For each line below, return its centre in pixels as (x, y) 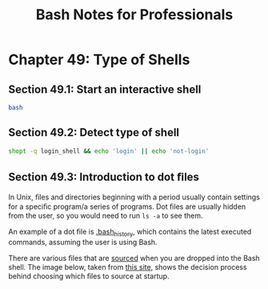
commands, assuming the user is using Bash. (83, 243)
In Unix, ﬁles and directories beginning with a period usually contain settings (134, 197)
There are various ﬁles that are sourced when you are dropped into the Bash (134, 259)
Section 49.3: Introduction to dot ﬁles (104, 177)
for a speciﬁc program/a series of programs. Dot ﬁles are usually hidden (127, 207)
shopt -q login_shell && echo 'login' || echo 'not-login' (109, 151)
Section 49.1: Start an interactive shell (105, 89)
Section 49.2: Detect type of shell (94, 132)
